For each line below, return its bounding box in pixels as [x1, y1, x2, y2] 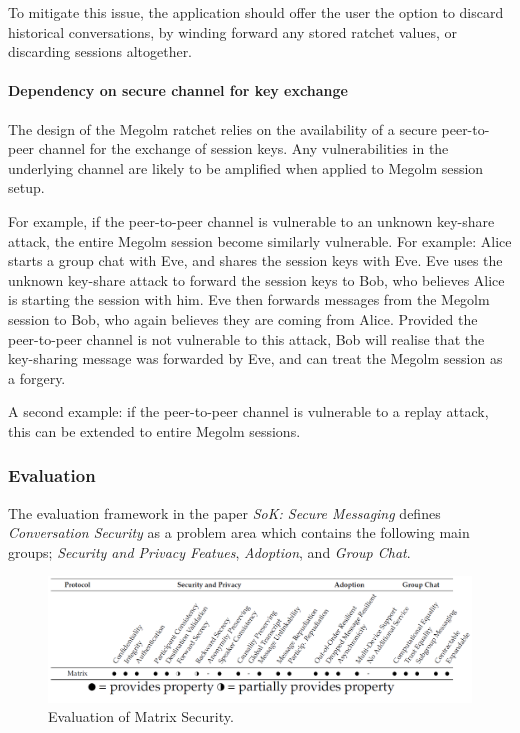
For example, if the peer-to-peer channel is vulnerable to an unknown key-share [8, 210, 495, 231]
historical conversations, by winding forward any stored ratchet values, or [8, 21, 458, 42]
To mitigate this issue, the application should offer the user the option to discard [8, 2, 504, 22]
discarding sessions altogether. [8, 41, 193, 62]
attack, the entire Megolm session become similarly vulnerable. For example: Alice [8, 230, 512, 251]
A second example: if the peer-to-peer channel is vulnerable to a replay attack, [8, 401, 489, 422]
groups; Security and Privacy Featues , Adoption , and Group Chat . [8, 541, 411, 562]
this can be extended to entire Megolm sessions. [8, 420, 301, 441]
